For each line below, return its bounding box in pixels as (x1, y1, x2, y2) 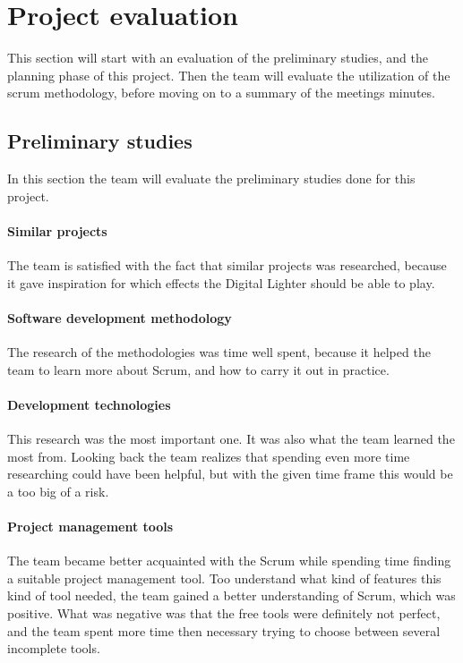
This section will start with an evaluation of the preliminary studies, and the (7, 48, 428, 67)
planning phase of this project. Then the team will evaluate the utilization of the (7, 65, 450, 84)
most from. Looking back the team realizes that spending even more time (7, 446, 410, 465)
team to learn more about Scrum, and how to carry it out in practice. (7, 360, 390, 378)
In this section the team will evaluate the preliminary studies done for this (7, 169, 416, 188)
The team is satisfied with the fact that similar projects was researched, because (7, 256, 447, 275)
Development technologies (7, 395, 171, 413)
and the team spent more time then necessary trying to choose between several (7, 621, 441, 640)
